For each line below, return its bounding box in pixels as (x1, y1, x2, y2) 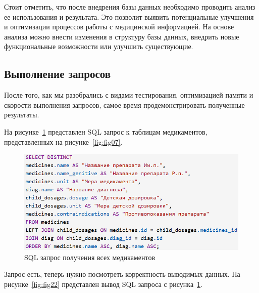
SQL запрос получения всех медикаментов (24, 252, 156, 262)
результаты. (4, 109, 39, 120)
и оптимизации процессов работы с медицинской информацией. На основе (4, 21, 234, 32)
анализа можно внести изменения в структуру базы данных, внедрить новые (4, 31, 239, 41)
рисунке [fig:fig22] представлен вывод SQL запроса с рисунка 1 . (4, 279, 203, 289)
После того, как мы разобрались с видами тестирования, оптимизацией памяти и (4, 90, 253, 100)
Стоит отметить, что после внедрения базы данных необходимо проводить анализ (4, 2, 255, 12)
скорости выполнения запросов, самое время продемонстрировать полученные (4, 99, 245, 110)
